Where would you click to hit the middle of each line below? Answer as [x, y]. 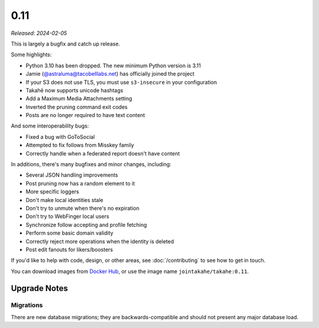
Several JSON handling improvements [72, 175]
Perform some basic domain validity [69, 233]
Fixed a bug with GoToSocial [60, 137]
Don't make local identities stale [64, 200]
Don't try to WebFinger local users [67, 216]
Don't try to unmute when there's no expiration [83, 208]
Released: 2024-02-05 [39, 33]
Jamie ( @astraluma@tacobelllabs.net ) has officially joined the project [110, 74]
